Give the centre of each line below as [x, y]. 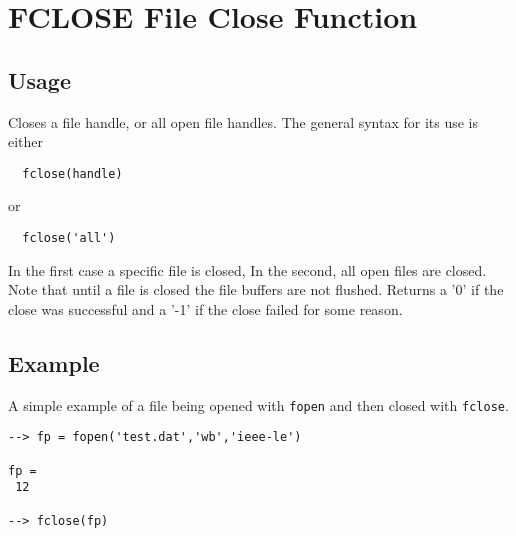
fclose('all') [69, 238]
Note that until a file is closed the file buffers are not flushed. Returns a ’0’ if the [256, 289]
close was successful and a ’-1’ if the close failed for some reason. [205, 308]
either [26, 141]
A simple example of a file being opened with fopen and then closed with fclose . [258, 404]
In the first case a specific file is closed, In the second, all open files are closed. [247, 269]
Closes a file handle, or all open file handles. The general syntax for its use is [243, 121]
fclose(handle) [72, 173]
